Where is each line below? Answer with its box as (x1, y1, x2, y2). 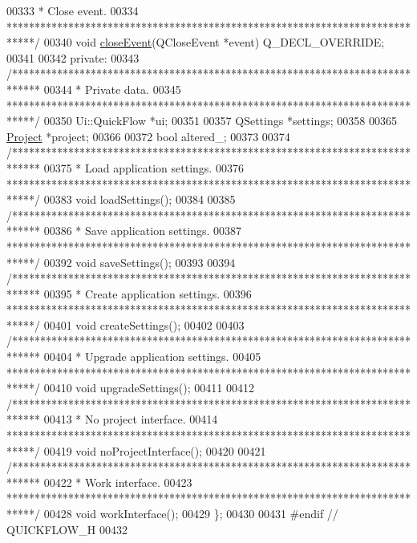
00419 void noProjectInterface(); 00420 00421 (43, 442, 266, 459)
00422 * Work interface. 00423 (43, 473, 192, 490)
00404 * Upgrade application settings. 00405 (43, 348, 261, 365)
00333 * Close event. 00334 (6, 2, 139, 18)
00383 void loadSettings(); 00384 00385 (43, 191, 236, 208)
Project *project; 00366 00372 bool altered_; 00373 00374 (6, 128, 290, 144)
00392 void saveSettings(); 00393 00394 (43, 253, 236, 270)
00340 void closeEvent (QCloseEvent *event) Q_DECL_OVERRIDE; (43, 34, 385, 51)
